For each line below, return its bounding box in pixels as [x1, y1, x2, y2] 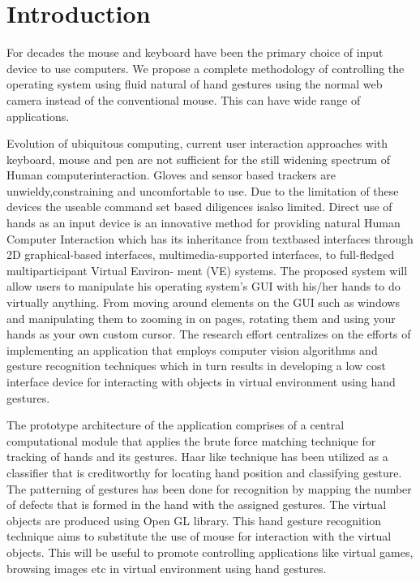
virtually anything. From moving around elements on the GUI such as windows [6, 294, 400, 311]
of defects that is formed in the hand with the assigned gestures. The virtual [6, 496, 387, 513]
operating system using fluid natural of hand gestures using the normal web [6, 75, 383, 93]
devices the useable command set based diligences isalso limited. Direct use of [6, 198, 392, 215]
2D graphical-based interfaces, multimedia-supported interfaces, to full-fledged [6, 246, 395, 263]
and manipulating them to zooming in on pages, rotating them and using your [6, 309, 396, 326]
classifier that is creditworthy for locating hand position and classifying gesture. [6, 463, 402, 481]
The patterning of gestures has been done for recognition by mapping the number [6, 480, 412, 497]
